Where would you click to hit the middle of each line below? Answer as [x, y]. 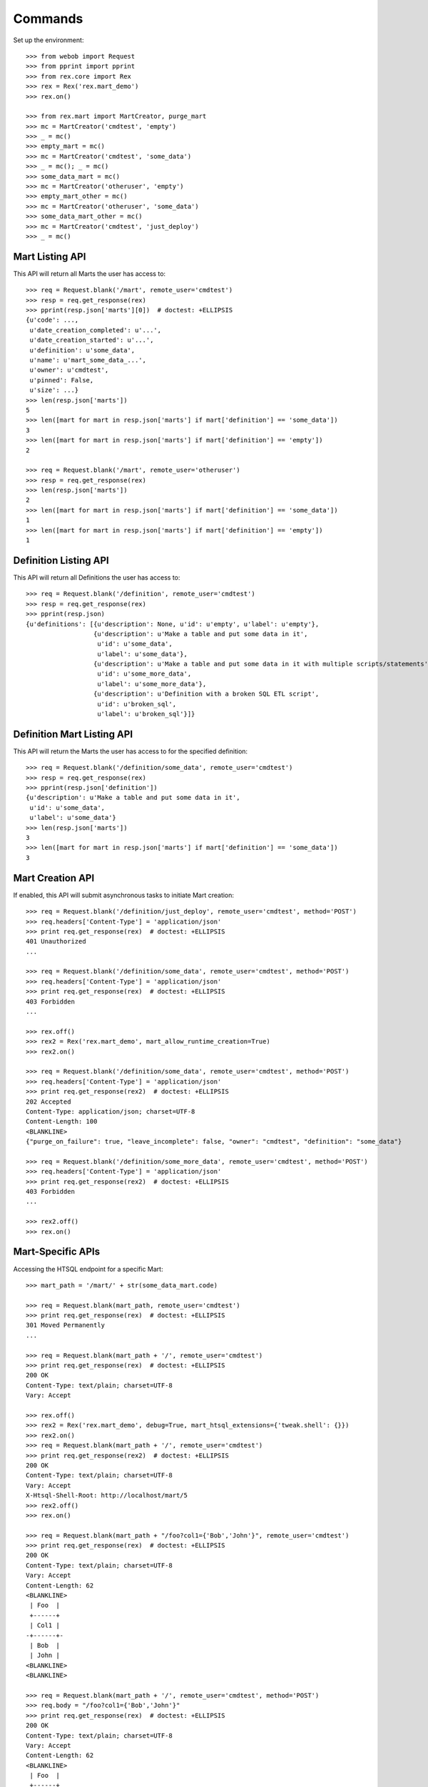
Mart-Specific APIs [56, 1252]
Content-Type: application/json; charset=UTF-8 [111, 1111]
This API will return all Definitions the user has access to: [97, 577]
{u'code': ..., [52, 320]
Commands [48, 19]
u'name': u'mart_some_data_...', [88, 360]
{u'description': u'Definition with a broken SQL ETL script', [206, 694]
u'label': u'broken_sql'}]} [146, 714]
